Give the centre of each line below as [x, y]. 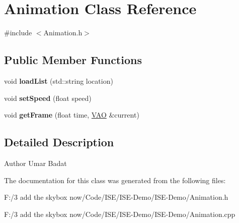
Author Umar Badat [35, 163]
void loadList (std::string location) [59, 80]
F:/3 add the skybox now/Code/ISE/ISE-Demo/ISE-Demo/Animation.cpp [120, 214]
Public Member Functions [73, 60]
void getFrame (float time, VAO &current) [72, 115]
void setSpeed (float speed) [48, 98]
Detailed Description [59, 142]
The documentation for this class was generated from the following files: [115, 180]
